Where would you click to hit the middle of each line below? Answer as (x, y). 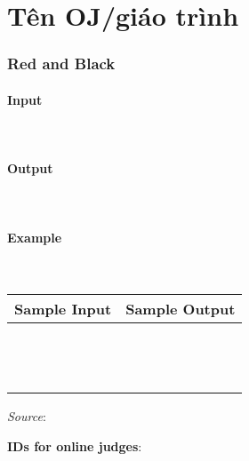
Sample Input (63, 309)
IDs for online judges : (75, 445)
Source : (27, 416)
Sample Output (181, 309)
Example (35, 237)
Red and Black (61, 64)
